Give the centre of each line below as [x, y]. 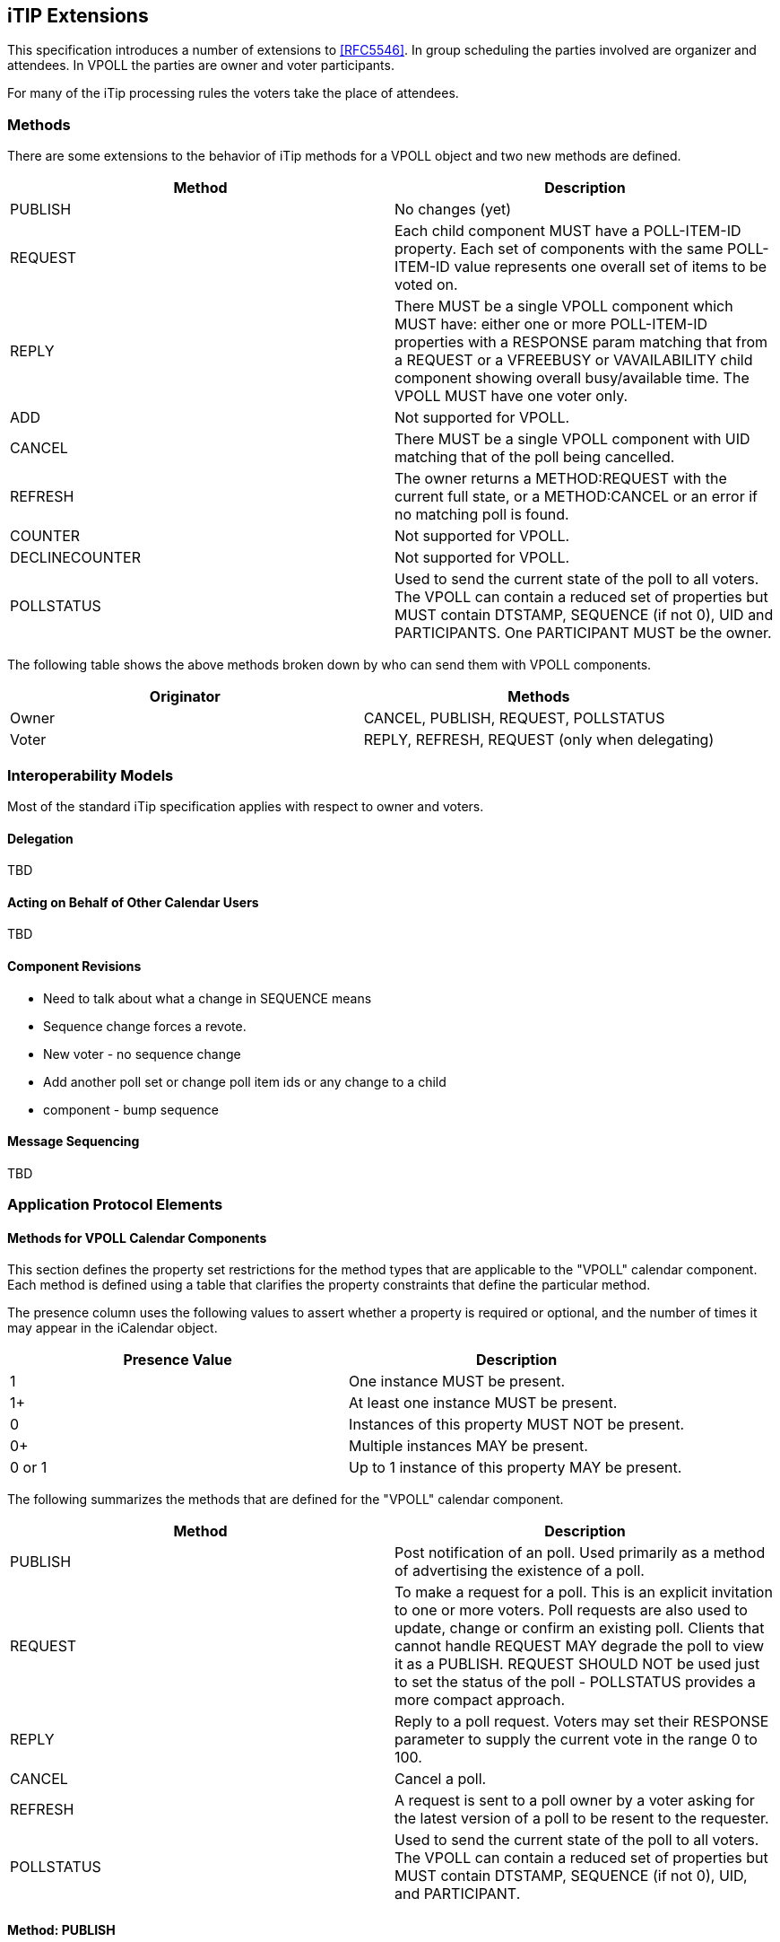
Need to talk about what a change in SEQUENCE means [208, 998]
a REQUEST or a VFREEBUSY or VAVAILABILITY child [574, 360]
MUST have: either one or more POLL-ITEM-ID [551, 324]
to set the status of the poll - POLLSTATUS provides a [575, 1682]
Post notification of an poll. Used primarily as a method [580, 1553]
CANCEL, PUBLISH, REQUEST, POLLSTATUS [514, 718]
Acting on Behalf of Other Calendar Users [133, 902]
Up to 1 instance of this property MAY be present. [516, 1468]
